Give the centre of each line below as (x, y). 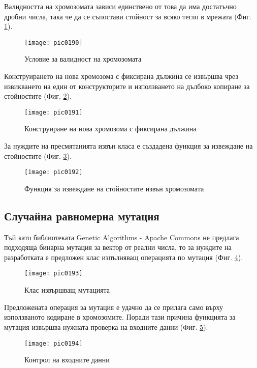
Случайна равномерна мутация (82, 216)
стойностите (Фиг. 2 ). (38, 96)
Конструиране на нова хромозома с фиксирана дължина (110, 129)
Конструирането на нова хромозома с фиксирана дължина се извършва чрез (121, 76)
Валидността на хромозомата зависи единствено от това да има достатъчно (120, 6)
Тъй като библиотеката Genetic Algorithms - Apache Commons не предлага (122, 237)
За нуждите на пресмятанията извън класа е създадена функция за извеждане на (128, 146)
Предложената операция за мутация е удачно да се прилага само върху (114, 307)
